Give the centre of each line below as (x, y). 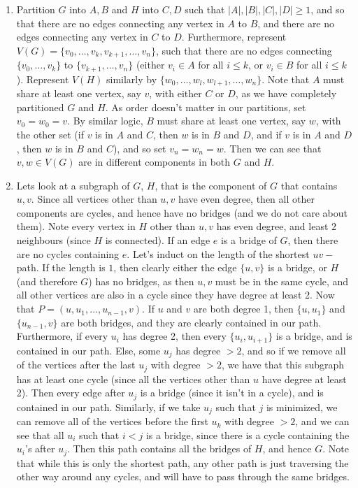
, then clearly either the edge (175, 267)
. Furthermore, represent (234, 37)
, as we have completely (286, 93)
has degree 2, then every (174, 336)
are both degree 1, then (244, 309)
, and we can (322, 421)
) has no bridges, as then (141, 281)
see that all (40, 435)
